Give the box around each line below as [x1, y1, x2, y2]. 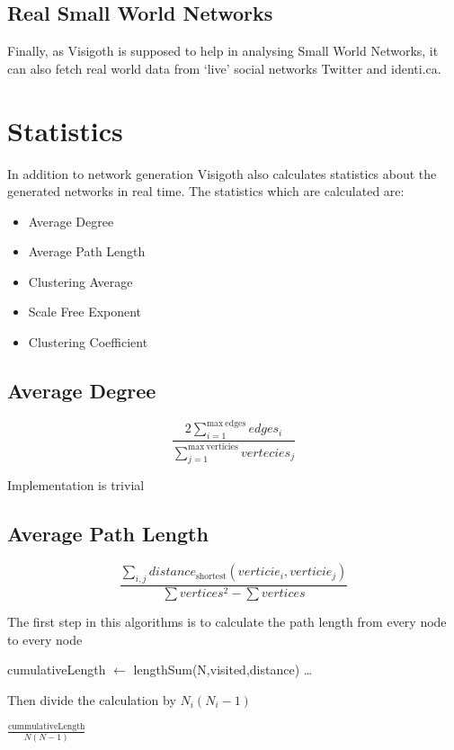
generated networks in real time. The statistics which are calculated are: [7, 182, 405, 201]
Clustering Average [28, 272, 133, 290]
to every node [7, 629, 83, 648]
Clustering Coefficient [28, 333, 148, 352]
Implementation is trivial [7, 476, 145, 495]
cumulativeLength [7, 660, 106, 679]
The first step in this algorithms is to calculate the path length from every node [7, 612, 447, 630]
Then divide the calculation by [7, 690, 176, 709]
